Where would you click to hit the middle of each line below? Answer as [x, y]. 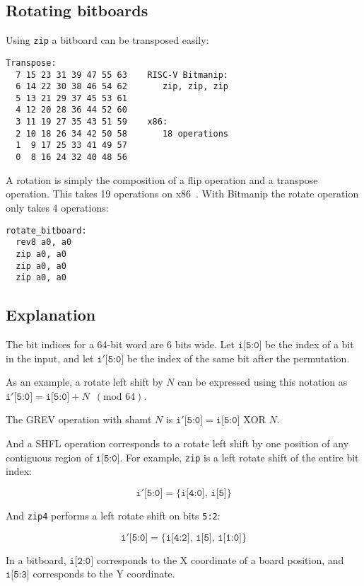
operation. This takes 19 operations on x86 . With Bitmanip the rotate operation [182, 194]
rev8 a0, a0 [44, 242]
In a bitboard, [36, 559]
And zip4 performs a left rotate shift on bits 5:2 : [113, 515]
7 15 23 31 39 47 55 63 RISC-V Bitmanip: [122, 75]
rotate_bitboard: [46, 230]
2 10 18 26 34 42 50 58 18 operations [122, 133]
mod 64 [119, 397]
